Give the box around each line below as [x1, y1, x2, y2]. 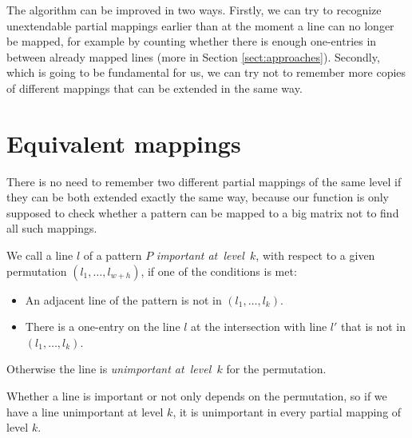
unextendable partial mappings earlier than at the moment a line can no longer [6, 17, 394, 34]
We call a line [6, 247, 73, 264]
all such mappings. [6, 220, 97, 237]
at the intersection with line [191, 318, 327, 335]
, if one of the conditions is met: [141, 262, 297, 279]
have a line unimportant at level [6, 403, 164, 420]
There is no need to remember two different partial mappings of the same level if [6, 173, 402, 189]
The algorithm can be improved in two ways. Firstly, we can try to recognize [6, 2, 382, 18]
